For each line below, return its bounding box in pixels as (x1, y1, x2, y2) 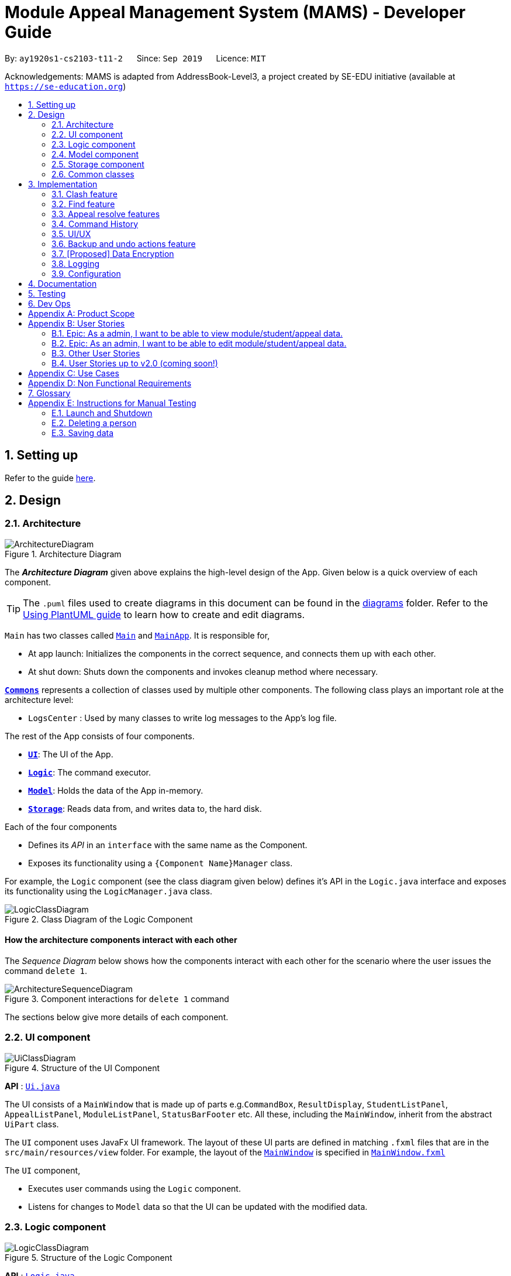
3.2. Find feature (51, 198, 115, 209)
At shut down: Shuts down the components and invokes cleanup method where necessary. (28, 666, 378, 677)
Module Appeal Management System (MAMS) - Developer (5, 2, 466, 22)
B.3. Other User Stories (51, 348, 140, 358)
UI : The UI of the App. (28, 749, 113, 759)
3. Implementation (28, 179, 98, 189)
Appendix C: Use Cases (28, 368, 119, 378)
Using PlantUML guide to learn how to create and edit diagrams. (23, 608, 305, 620)
